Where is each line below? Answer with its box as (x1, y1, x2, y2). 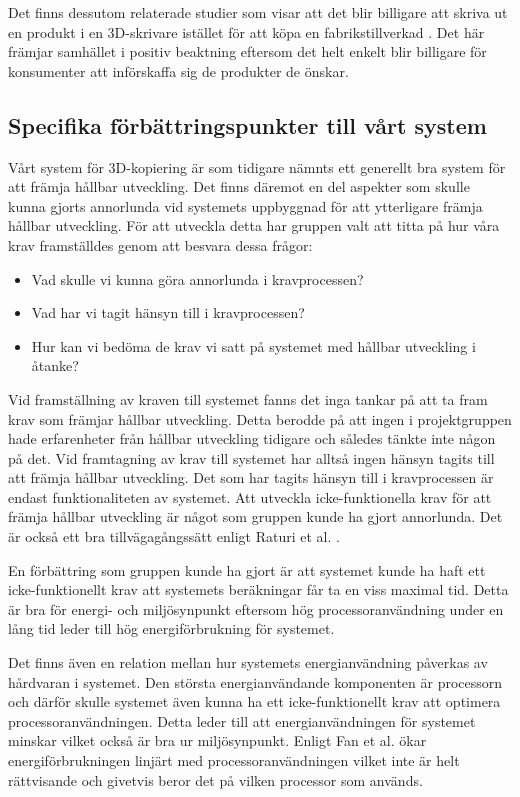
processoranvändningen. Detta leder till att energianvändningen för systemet (8, 710, 476, 731)
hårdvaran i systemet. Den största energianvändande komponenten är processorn (8, 671, 503, 692)
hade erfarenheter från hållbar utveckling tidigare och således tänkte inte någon (8, 428, 496, 449)
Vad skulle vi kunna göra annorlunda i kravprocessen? (31, 268, 364, 289)
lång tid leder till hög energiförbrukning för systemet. (8, 618, 335, 639)
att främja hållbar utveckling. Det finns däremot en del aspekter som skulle (8, 176, 470, 197)
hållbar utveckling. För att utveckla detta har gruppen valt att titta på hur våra (8, 215, 500, 236)
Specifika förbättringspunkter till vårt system (8, 109, 487, 140)
